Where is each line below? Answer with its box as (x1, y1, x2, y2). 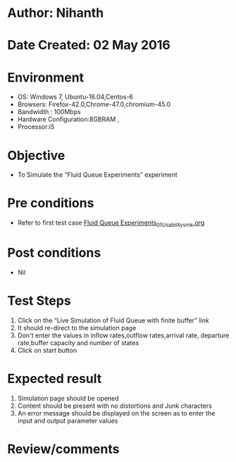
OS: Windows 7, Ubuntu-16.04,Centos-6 (17, 93, 134, 101)
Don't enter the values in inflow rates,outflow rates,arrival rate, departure (17, 331, 230, 339)
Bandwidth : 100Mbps (17, 108, 81, 116)
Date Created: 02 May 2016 (7, 37, 170, 54)
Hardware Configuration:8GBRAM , (17, 115, 120, 124)
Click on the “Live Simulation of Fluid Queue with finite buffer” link (17, 316, 209, 325)
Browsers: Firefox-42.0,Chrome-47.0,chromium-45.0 (17, 100, 171, 108)
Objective (7, 147, 66, 163)
